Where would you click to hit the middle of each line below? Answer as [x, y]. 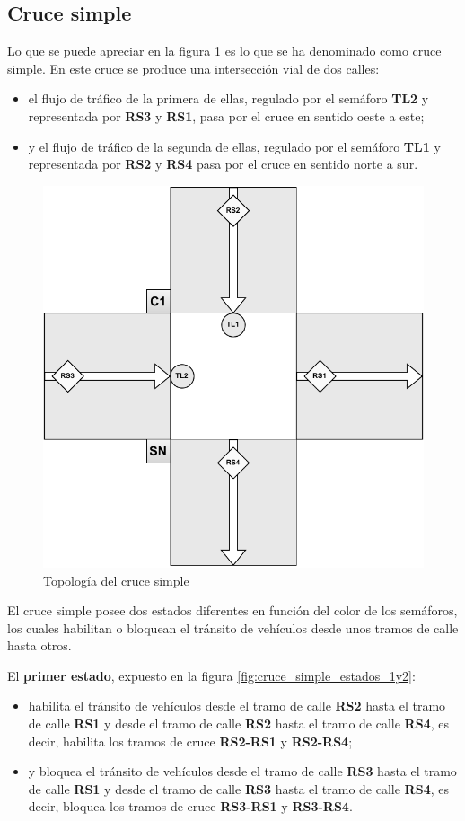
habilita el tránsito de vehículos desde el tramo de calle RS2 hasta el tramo [237, 706]
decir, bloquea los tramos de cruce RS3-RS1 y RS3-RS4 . [190, 806]
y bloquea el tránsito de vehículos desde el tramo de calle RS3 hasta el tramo [242, 771]
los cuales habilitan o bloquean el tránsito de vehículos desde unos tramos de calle [233, 627]
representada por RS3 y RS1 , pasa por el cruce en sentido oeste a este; [226, 115]
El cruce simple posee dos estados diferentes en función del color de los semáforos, [232, 610]
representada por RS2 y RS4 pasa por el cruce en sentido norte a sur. [223, 164]
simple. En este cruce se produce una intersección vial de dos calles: [193, 68]
